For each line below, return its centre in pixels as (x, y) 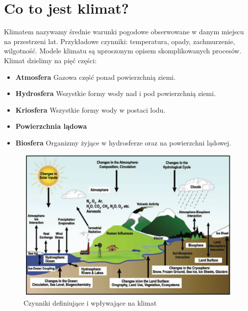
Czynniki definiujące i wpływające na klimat (90, 302)
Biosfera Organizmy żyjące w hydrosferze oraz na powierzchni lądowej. (123, 142)
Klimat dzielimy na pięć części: (50, 60)
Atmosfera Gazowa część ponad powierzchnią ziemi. (96, 77)
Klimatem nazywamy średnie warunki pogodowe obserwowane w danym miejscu (124, 32)
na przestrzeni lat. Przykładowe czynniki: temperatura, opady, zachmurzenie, (120, 41)
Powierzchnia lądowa (51, 126)
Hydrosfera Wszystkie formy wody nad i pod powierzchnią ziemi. (116, 93)
